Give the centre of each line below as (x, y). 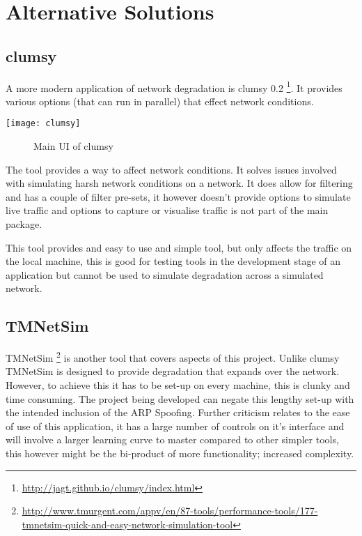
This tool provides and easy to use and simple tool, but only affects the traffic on (179, 247)
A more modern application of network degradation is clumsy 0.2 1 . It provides (174, 86)
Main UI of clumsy (73, 146)
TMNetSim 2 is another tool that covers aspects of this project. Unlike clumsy (173, 357)
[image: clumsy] (43, 124)
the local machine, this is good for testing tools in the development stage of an (173, 261)
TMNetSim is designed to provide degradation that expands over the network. (173, 371)
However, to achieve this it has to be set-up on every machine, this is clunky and (178, 385)
